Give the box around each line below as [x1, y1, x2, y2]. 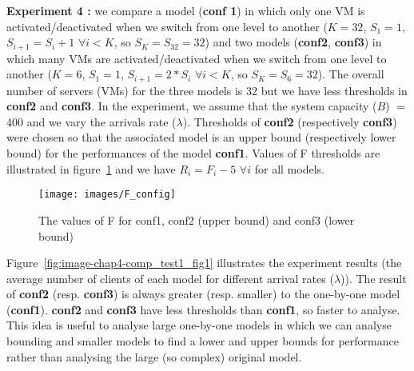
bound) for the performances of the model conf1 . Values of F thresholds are [6, 145, 380, 162]
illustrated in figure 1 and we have [6, 160, 176, 177]
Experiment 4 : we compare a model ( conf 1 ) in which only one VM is [6, 2, 365, 18]
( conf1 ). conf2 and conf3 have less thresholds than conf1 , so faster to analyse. [6, 301, 400, 317]
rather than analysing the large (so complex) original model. [6, 348, 302, 365]
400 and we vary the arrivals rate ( [6, 113, 177, 130]
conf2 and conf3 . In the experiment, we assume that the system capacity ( [6, 98, 377, 114]
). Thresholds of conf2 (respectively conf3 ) [182, 113, 397, 130]
